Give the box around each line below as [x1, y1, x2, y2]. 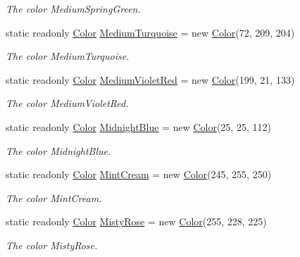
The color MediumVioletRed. [6, 96, 129, 111]
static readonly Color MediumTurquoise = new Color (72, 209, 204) [6, 25, 295, 39]
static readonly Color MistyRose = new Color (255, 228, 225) [6, 214, 267, 229]
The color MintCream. [6, 190, 102, 205]
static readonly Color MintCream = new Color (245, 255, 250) [6, 167, 272, 182]
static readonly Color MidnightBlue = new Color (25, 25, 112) [6, 119, 271, 134]
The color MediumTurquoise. [6, 49, 130, 63]
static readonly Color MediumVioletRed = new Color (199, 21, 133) [6, 72, 295, 87]
